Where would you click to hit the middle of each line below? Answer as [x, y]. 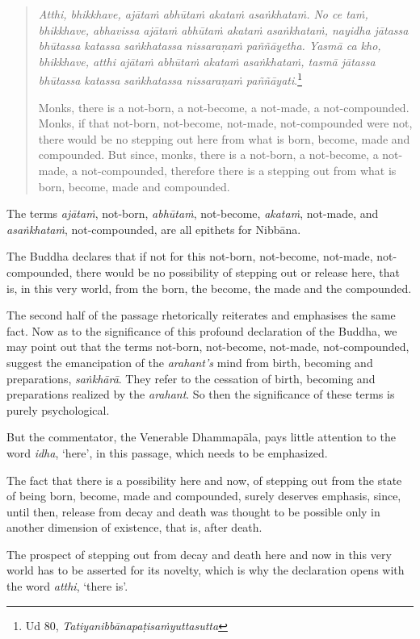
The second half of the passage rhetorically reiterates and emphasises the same [201, 315]
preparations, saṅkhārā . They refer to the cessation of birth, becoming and [191, 378]
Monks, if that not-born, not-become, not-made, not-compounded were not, [225, 123]
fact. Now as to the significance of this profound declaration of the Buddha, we [202, 330]
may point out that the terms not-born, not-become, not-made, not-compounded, [208, 347]
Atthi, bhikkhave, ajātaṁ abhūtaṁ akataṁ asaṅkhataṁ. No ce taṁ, [203, 14]
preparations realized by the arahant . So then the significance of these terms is [201, 394]
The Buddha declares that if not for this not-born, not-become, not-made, [190, 256]
